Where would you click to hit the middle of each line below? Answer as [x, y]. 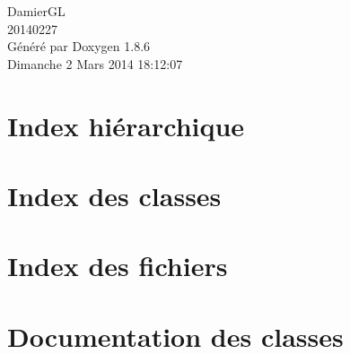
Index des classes [114, 195]
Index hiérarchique [126, 125]
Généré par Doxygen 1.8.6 [79, 46]
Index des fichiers [118, 266]
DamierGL [36, 11]
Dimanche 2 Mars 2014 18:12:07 [95, 63]
